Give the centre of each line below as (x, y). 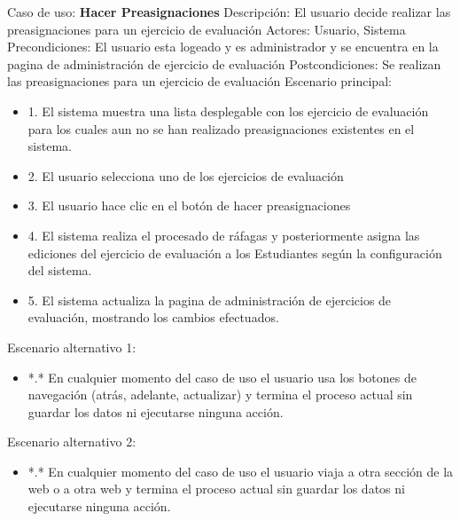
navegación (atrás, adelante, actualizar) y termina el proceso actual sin (220, 395)
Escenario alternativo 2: (72, 442)
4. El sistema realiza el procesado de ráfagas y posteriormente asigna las (224, 235)
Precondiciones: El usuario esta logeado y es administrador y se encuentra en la (223, 47)
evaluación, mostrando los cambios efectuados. (153, 317)
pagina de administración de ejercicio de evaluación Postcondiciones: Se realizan (224, 63)
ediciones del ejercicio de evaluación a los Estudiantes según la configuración (235, 253)
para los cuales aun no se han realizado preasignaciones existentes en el (221, 128)
